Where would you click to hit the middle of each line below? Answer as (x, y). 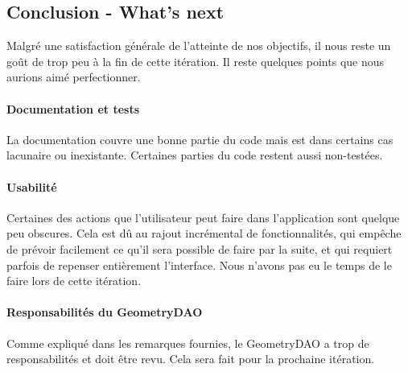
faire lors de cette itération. (74, 281)
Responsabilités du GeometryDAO (105, 312)
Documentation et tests (73, 108)
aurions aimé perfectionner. (74, 77)
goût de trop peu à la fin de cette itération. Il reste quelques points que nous (196, 61)
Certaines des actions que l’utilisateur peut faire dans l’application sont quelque (203, 217)
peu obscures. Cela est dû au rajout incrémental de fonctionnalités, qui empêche (204, 233)
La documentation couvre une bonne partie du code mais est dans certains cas (200, 139)
